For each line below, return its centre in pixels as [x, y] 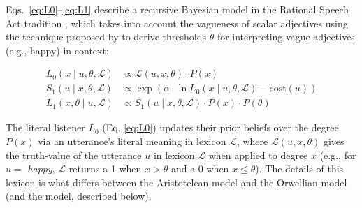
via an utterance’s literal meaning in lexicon [132, 141]
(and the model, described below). [79, 196]
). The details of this [299, 169]
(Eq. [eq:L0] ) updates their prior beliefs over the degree [220, 127]
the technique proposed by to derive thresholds [106, 37]
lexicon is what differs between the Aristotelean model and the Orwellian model [176, 182]
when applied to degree [258, 155]
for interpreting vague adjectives [286, 37]
